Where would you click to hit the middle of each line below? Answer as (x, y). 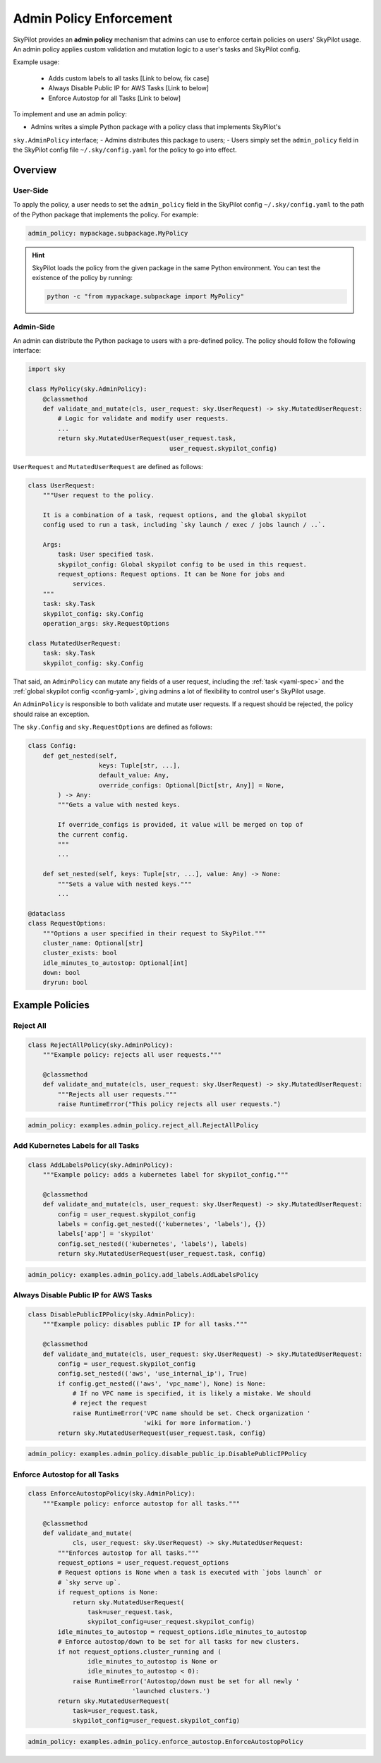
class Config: (52, 746)
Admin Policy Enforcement (93, 18)
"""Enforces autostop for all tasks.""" (128, 1553)
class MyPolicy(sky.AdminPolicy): (87, 389)
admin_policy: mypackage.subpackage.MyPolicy (108, 233)
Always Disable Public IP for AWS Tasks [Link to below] (129, 88)
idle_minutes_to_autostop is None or (152, 1661)
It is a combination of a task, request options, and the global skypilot (175, 515)
